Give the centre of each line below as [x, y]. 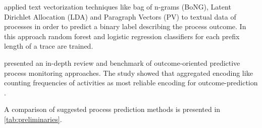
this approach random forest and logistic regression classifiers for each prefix [122, 36]
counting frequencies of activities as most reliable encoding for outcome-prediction [131, 83]
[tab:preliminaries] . [33, 119]
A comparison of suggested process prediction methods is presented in [112, 109]
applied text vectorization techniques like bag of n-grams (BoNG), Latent [118, 7]
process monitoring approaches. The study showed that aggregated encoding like [128, 73]
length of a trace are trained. [49, 46]
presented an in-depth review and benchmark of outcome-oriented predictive [122, 62]
